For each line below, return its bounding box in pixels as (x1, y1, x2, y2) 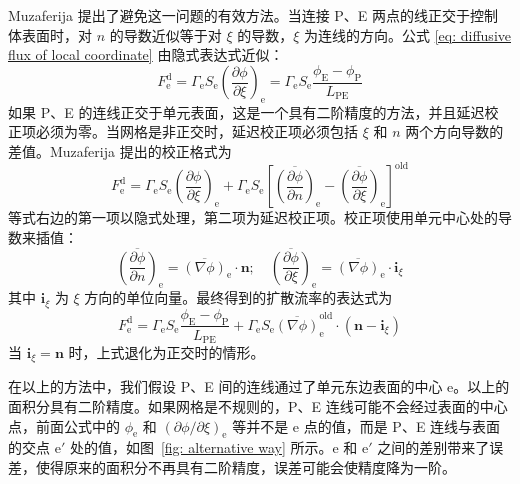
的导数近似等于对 (109, 24, 222, 45)
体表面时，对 (8, 24, 92, 45)
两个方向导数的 (405, 121, 504, 142)
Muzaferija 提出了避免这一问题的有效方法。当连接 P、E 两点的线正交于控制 (8, 5, 499, 25)
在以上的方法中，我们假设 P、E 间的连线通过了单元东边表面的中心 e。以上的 (8, 376, 510, 397)
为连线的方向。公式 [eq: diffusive (304, 24, 511, 45)
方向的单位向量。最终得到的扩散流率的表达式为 (84, 287, 393, 308)
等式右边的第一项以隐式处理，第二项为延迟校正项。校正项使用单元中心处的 (8, 207, 498, 228)
